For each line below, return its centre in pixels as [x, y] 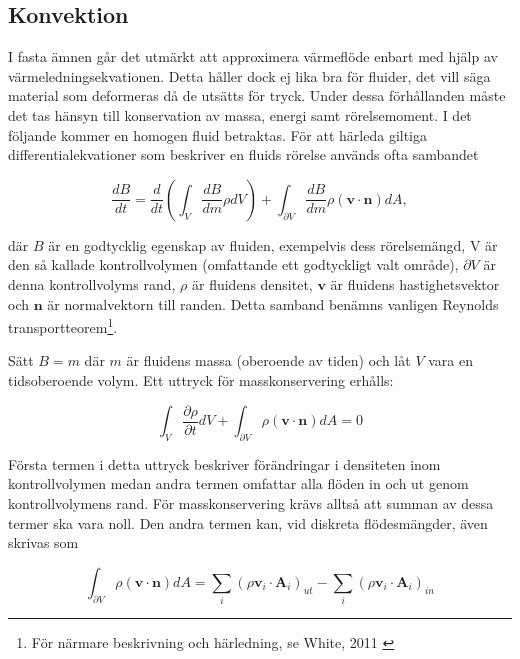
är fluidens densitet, [252, 283]
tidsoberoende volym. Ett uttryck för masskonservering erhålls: [201, 379]
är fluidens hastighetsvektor [415, 283]
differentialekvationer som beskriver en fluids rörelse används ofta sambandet [243, 154]
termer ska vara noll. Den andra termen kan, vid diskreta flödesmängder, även [248, 522]
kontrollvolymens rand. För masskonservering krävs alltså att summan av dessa [251, 503]
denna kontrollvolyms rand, [92, 283]
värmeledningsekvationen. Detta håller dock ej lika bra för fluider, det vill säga [249, 75]
